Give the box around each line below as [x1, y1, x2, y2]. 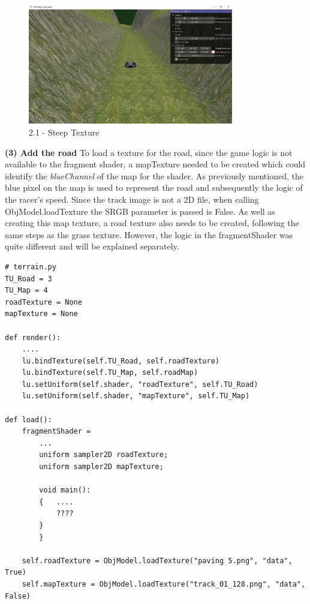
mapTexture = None [5, 309, 78, 318]
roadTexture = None [5, 298, 82, 306]
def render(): [5, 333, 61, 342]
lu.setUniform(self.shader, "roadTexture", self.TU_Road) [22, 380, 258, 389]
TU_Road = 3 [5, 274, 52, 283]
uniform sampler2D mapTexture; [39, 462, 164, 471]
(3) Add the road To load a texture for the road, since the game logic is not [5, 146, 293, 158]
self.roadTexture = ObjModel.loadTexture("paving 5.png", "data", [22, 556, 293, 565]
